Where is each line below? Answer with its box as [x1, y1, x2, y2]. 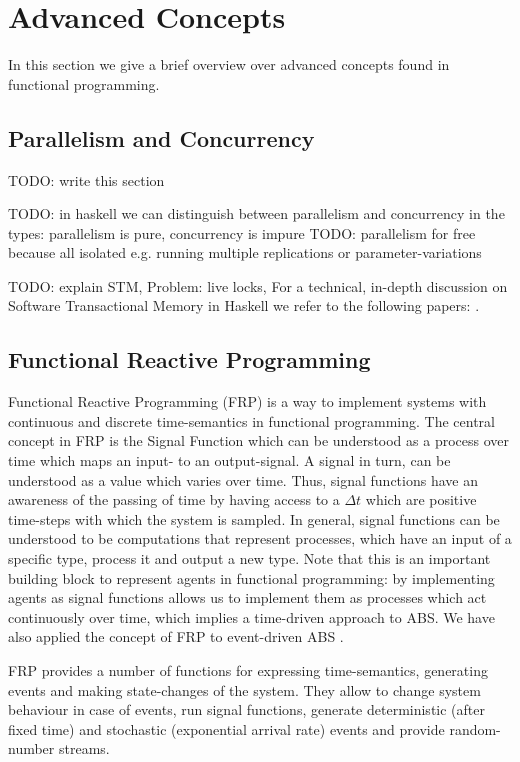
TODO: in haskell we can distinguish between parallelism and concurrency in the [8, 203, 505, 224]
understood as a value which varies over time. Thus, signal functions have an [8, 469, 478, 490]
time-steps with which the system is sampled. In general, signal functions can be [8, 508, 500, 529]
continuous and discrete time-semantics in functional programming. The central [8, 410, 495, 431]
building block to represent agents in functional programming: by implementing [8, 567, 495, 588]
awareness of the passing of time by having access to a [8, 489, 340, 510]
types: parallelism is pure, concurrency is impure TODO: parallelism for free [8, 222, 476, 243]
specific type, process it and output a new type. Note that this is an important [8, 548, 491, 569]
